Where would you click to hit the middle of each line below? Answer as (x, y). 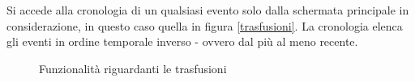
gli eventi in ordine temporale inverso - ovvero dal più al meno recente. (182, 41)
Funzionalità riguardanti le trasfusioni (133, 68)
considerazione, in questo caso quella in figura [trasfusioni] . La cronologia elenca (205, 25)
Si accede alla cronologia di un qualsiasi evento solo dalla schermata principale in (208, 10)
